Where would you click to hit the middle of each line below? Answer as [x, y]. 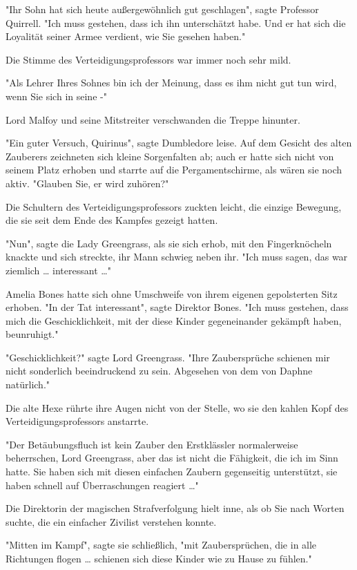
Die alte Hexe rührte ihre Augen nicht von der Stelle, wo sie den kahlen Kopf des [177, 407]
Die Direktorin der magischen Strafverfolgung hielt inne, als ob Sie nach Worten [175, 508]
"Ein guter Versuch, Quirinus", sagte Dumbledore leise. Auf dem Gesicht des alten [179, 143]
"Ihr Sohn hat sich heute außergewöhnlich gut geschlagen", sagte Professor [162, 9]
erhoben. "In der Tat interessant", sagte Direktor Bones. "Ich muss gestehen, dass [177, 307]
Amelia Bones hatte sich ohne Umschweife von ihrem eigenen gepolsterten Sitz [172, 293]
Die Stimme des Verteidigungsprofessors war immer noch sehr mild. [148, 59]
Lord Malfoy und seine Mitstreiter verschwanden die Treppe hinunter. [153, 119]
